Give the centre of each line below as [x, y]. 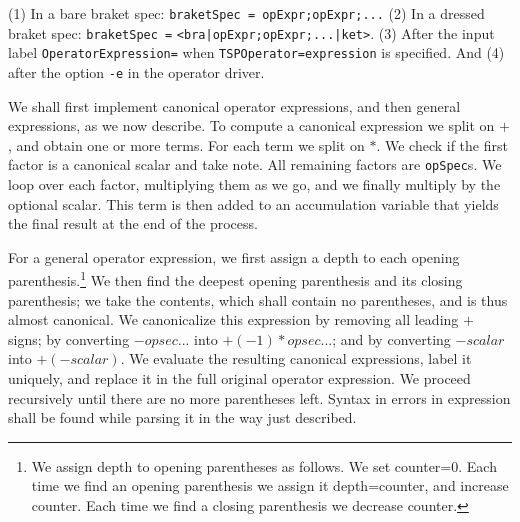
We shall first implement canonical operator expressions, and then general [234, 105]
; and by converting [391, 338]
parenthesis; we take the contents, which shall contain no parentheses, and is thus [258, 299]
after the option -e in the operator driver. [136, 71]
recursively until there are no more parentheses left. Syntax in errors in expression [259, 397]
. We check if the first [442, 144]
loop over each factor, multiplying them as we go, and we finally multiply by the [254, 184]
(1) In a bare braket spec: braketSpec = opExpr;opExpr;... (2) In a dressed [246, 13]
